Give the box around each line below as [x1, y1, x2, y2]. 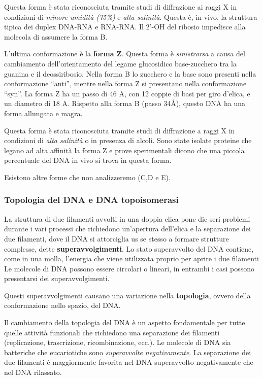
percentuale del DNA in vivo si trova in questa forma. [4, 155, 172, 165]
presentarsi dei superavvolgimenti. [4, 273, 110, 284]
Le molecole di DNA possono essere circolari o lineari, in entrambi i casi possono [4, 263, 255, 273]
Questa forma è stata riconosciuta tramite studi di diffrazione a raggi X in [4, 125, 235, 135]
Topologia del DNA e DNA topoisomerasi [4, 193, 179, 206]
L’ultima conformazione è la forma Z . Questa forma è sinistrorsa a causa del [4, 48, 245, 59]
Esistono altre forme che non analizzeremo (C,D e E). [4, 171, 171, 182]
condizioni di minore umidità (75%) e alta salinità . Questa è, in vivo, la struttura [4, 11, 257, 22]
